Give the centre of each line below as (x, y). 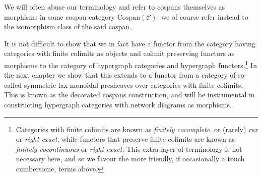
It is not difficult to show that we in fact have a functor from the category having (130, 43)
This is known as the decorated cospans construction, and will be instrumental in (129, 95)
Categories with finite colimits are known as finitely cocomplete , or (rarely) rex (137, 129)
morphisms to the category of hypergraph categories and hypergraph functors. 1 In (130, 64)
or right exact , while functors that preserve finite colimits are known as (125, 139)
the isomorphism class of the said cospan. (68, 26)
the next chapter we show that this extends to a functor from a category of (120, 75)
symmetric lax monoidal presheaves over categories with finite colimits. (134, 84)
